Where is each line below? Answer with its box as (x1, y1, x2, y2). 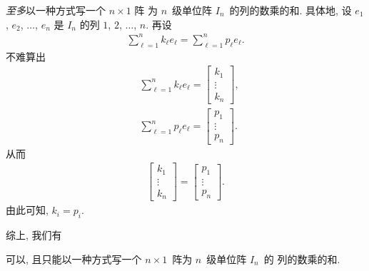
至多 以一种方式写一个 (6, 3, 106, 17)
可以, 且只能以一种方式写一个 (6, 251, 142, 266)
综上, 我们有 (6, 227, 62, 242)
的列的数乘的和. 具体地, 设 (229, 3, 352, 17)
